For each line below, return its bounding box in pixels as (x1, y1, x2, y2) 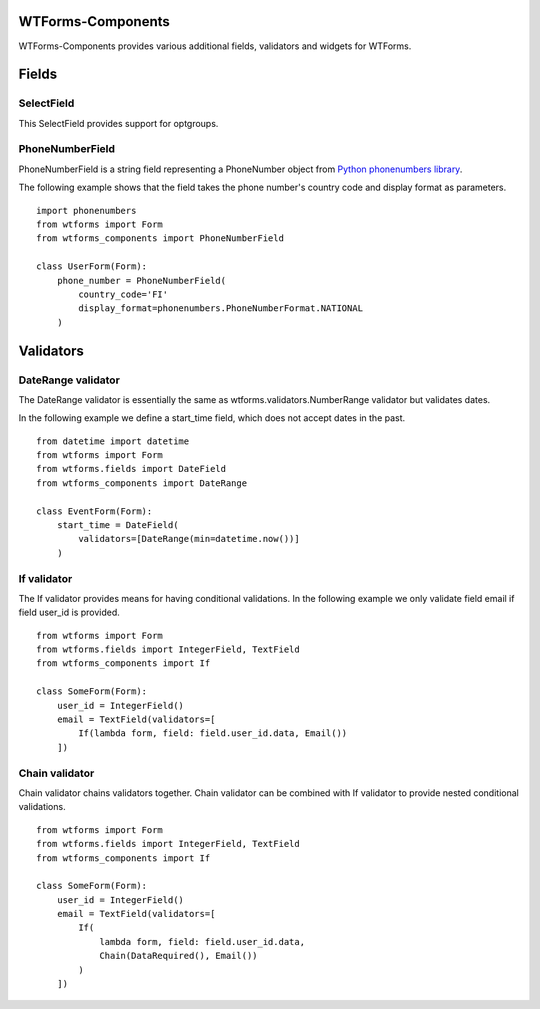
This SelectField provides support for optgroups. (18, 117, 219, 129)
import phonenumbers (36, 205, 137, 216)
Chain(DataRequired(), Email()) (99, 950, 259, 962)
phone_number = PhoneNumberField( (56, 275, 227, 286)
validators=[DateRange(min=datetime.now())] (78, 533, 300, 545)
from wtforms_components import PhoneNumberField (36, 233, 285, 244)
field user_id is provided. (18, 606, 120, 619)
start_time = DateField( (56, 520, 179, 530)
